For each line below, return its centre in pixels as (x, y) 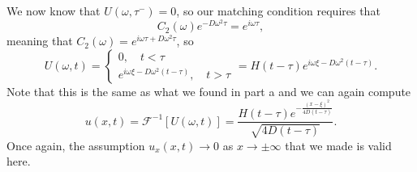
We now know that (54, 10)
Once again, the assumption (76, 145)
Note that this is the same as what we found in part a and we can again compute (209, 91)
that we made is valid (338, 145)
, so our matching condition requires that (278, 10)
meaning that (40, 41)
